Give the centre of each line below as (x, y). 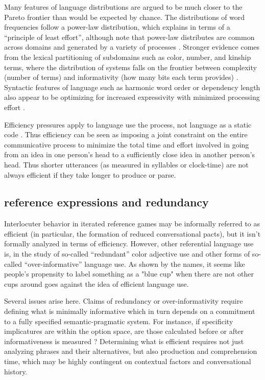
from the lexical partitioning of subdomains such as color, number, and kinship (128, 57)
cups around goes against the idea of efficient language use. (97, 283)
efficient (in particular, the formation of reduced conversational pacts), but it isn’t (132, 233)
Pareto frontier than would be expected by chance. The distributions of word (125, 17)
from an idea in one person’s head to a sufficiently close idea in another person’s (129, 154)
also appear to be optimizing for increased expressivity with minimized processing (132, 97)
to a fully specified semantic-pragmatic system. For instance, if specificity (119, 321)
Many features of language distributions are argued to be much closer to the (123, 7)
